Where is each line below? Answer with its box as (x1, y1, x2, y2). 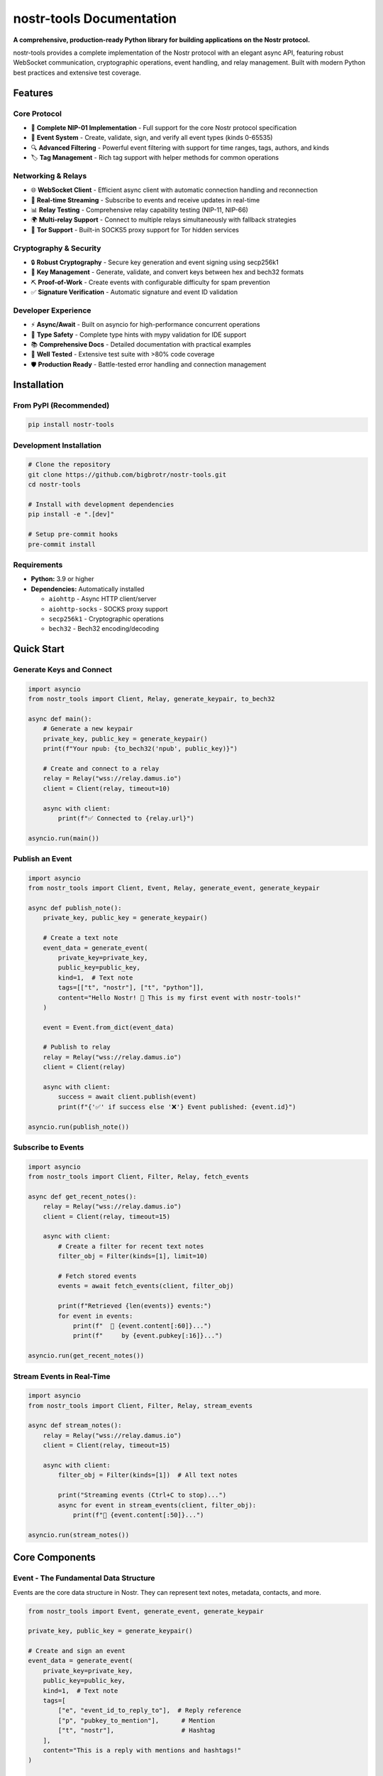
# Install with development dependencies (28, 501, 174, 509)
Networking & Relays (13, 170, 87, 180)
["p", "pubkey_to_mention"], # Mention (57, 1716, 216, 1724)
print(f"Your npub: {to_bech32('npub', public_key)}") (43, 744, 238, 753)
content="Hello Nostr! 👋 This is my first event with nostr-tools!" (57, 993, 301, 1002)
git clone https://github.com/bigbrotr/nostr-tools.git (28, 470, 227, 479)
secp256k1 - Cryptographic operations (48, 614, 165, 623)
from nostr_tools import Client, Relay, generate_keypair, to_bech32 (28, 695, 275, 703)
